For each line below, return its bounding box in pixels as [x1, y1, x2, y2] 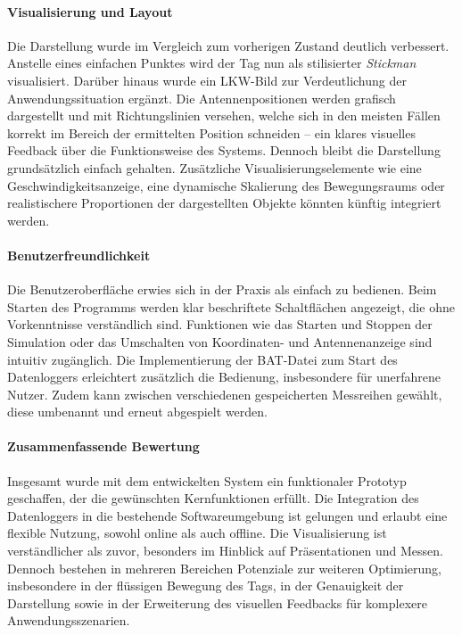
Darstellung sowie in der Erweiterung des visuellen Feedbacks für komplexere [7, 593, 427, 612]
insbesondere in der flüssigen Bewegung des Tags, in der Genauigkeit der [7, 576, 404, 595]
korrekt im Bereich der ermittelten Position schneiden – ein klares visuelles [7, 123, 416, 142]
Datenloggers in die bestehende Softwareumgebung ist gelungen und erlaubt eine [7, 506, 448, 524]
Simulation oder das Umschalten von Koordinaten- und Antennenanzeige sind [7, 332, 433, 350]
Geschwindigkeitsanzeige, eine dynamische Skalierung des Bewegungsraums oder [7, 176, 445, 194]
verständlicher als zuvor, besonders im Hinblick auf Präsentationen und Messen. [7, 541, 444, 560]
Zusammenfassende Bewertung [7, 437, 200, 456]
